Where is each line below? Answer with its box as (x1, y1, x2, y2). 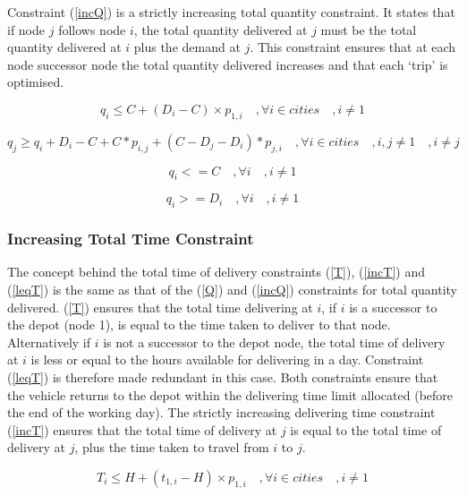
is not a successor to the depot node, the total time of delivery (103, 332, 446, 351)
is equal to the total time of (290, 420, 442, 439)
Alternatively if (7, 332, 91, 351)
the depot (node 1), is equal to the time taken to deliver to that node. (7, 315, 391, 334)
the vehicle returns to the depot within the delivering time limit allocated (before (7, 385, 454, 404)
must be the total (320, 20, 417, 38)
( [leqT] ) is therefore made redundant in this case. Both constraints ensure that (7, 367, 438, 386)
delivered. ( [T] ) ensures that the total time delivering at (7, 297, 313, 316)
